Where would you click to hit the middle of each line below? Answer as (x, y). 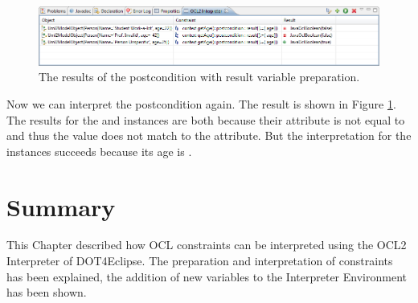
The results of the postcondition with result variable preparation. (199, 77)
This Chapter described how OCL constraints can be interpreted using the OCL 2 (207, 245)
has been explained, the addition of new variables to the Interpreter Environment (207, 276)
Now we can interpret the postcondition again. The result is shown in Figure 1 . (201, 103)
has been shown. (47, 292)
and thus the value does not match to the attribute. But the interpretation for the (209, 135)
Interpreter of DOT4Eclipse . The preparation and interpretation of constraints (200, 261)
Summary (61, 206)
